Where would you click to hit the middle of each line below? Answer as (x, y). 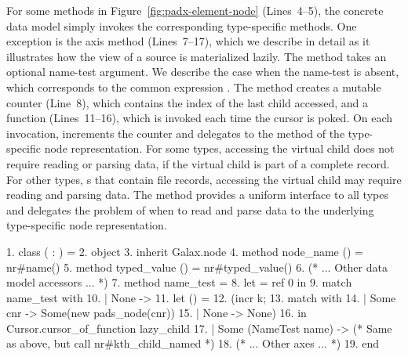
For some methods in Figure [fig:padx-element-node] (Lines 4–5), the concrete (195, 10)
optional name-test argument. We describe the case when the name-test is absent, (203, 72)
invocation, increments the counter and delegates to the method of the (176, 133)
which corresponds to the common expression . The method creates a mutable (194, 87)
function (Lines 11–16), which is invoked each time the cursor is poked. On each (200, 118)
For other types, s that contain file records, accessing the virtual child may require (204, 179)
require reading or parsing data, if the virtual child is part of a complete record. (198, 163)
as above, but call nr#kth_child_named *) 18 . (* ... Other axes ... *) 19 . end (193, 343)
